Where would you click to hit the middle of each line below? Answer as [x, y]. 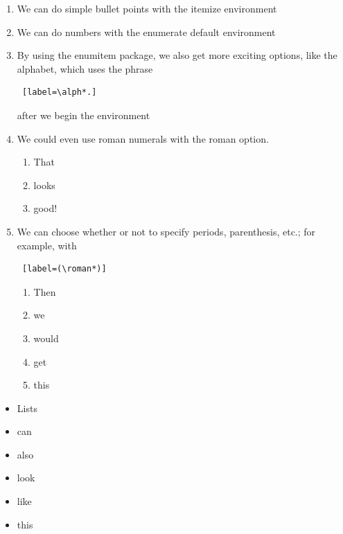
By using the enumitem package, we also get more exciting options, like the [177, 55]
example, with [47, 245]
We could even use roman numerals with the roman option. [143, 138]
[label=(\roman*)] [64, 269]
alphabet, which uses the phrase [85, 68]
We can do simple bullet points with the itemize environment [147, 8]
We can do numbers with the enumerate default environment [146, 32]
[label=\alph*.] [59, 92]
